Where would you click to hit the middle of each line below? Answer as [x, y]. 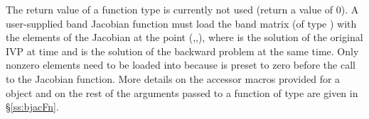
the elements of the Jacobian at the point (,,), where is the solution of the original [184, 37]
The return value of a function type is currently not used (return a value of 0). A [182, 9]
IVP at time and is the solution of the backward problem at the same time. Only [182, 51]
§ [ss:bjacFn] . [32, 107]
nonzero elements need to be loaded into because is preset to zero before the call [181, 65]
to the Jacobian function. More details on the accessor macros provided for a [173, 78]
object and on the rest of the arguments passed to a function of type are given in [182, 92]
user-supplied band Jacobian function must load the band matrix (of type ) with [181, 23]
